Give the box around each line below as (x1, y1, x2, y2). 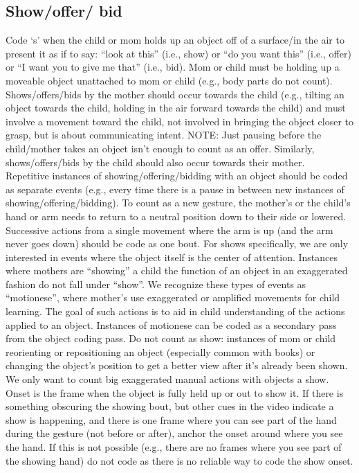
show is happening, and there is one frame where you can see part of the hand (6, 412, 337, 427)
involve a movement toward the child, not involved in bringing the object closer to (6, 114, 354, 128)
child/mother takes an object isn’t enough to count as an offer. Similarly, (6, 141, 315, 155)
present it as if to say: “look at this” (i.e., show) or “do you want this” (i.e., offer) (6, 46, 351, 60)
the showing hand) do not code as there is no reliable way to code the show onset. (6, 453, 353, 467)
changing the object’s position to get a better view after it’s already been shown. (6, 358, 348, 373)
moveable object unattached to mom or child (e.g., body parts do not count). (6, 73, 333, 87)
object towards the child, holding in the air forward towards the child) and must (6, 100, 346, 115)
